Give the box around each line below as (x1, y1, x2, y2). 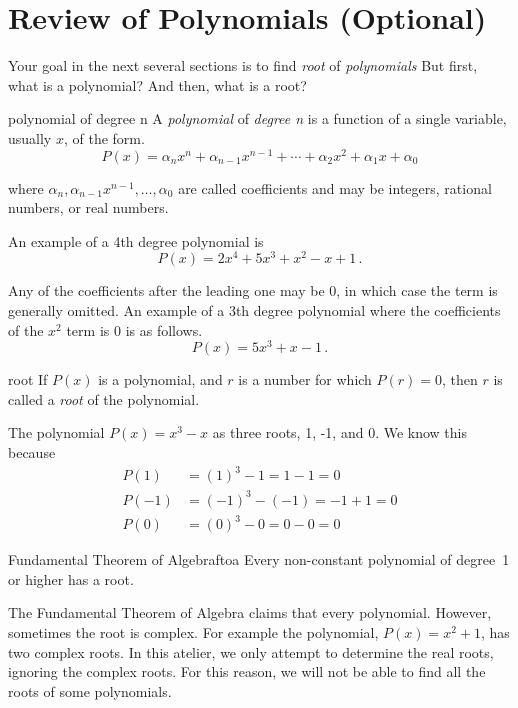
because (8, 442, 56, 463)
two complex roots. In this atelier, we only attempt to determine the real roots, (8, 641, 494, 662)
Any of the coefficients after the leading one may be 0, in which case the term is (8, 280, 498, 301)
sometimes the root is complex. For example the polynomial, (8, 622, 379, 643)
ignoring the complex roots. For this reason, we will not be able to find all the (8, 661, 486, 682)
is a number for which (238, 369, 372, 390)
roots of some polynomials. (8, 680, 172, 701)
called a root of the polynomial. (8, 388, 200, 409)
